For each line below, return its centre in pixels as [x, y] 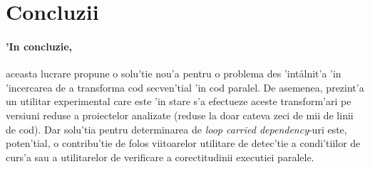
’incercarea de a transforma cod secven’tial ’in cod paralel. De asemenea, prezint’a [185, 87]
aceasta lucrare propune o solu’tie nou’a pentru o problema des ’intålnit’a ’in [174, 73]
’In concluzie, [39, 46]
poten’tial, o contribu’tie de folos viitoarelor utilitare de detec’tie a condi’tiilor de [183, 143]
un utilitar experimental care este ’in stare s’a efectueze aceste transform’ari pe [179, 101]
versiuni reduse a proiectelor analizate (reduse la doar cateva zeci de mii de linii [180, 115]
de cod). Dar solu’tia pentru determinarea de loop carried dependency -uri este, [176, 129]
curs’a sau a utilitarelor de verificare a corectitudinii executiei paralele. [160, 157]
